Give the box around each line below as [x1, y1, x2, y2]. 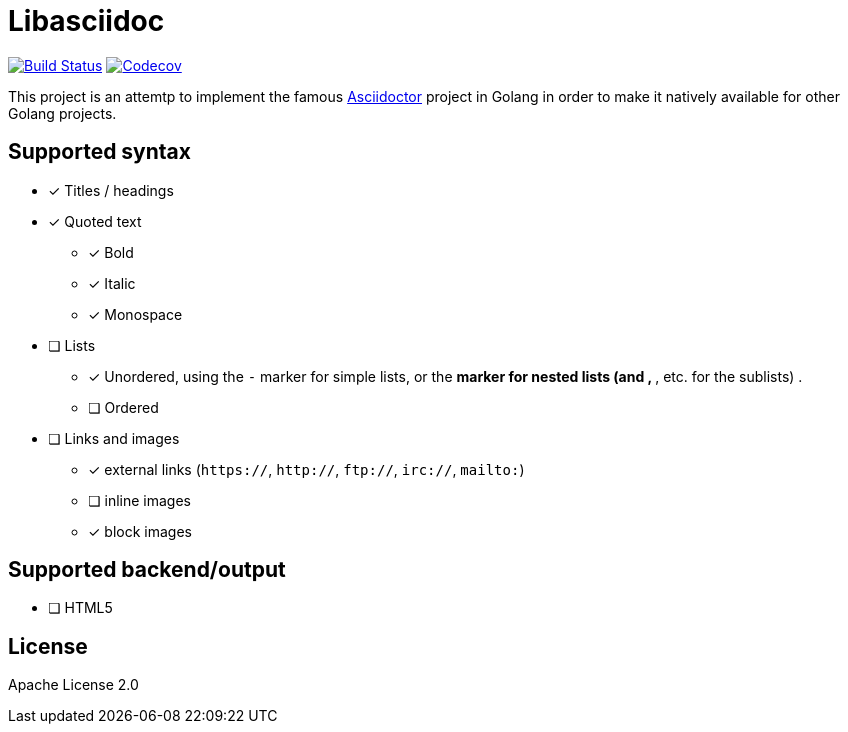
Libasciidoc [8, 4, 165, 38]
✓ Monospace [88, 305, 183, 323]
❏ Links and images [48, 429, 180, 447]
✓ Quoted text [48, 212, 142, 230]
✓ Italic [88, 274, 136, 292]
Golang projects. [8, 104, 117, 122]
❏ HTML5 [48, 599, 113, 617]
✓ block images [88, 522, 192, 540]
